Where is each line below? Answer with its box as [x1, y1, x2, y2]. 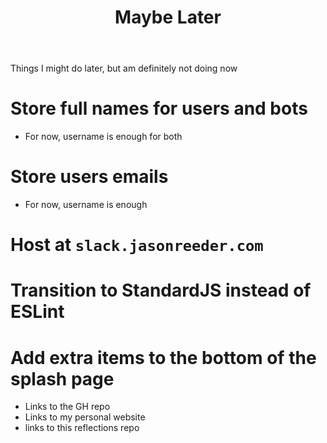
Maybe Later [114, 6, 222, 29]
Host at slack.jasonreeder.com [10, 234, 264, 256]
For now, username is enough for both [24, 131, 183, 143]
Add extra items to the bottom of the [10, 346, 317, 369]
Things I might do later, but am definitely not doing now [10, 62, 238, 75]
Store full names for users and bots [10, 97, 308, 120]
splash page [10, 367, 115, 390]
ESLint [10, 301, 65, 323]
